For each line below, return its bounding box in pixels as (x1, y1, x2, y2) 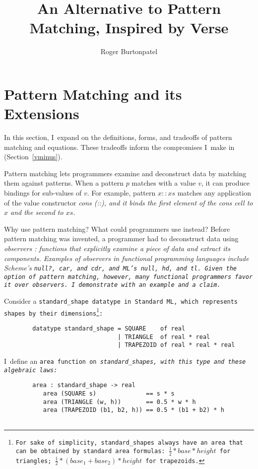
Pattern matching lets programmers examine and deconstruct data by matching (4, 168, 247, 178)
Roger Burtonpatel (100, 46, 158, 57)
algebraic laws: (4, 366, 58, 374)
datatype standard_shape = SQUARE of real (32, 325, 186, 333)
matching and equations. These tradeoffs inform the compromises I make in (4, 141, 235, 152)
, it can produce (201, 178, 250, 188)
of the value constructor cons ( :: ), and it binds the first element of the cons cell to (4, 197, 253, 207)
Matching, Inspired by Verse (29, 17, 229, 38)
